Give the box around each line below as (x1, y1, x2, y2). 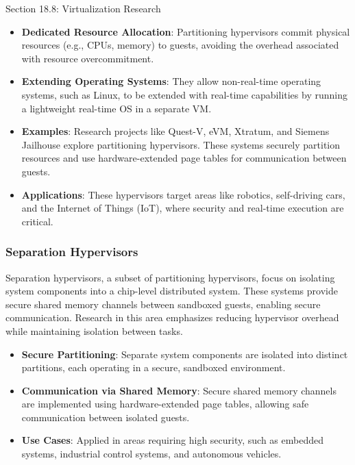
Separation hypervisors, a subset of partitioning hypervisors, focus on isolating (5, 270, 335, 284)
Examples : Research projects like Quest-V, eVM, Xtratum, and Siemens (21, 124, 330, 138)
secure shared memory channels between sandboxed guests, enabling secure (5, 297, 321, 311)
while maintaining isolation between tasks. (5, 323, 183, 338)
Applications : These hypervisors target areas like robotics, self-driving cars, (21, 187, 345, 201)
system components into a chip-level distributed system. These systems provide (5, 284, 338, 298)
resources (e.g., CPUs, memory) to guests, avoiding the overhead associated (21, 38, 339, 52)
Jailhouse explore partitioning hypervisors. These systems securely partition (21, 137, 341, 151)
